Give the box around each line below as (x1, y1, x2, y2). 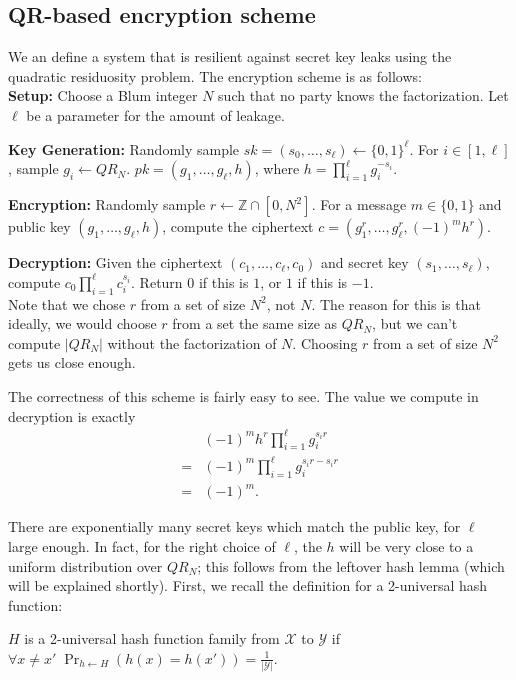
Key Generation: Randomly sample (8, 138, 240, 159)
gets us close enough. (8, 352, 136, 373)
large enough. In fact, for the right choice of (8, 535, 276, 556)
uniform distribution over (8, 555, 163, 576)
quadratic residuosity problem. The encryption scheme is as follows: (8, 65, 422, 86)
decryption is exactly (8, 405, 136, 426)
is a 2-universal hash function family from (24, 628, 280, 649)
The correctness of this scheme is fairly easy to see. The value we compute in (8, 385, 479, 406)
